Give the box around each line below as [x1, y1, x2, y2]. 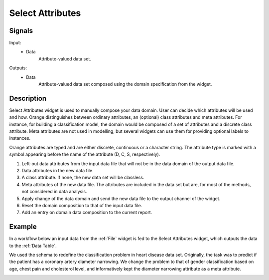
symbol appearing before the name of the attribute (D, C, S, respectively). [9, 151, 160, 157]
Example [9, 223, 37, 231]
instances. [9, 135, 31, 141]
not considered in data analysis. [21, 189, 87, 195]
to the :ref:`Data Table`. [9, 243, 57, 249]
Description [9, 94, 47, 102]
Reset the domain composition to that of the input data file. [21, 203, 142, 208]
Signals [9, 26, 33, 35]
